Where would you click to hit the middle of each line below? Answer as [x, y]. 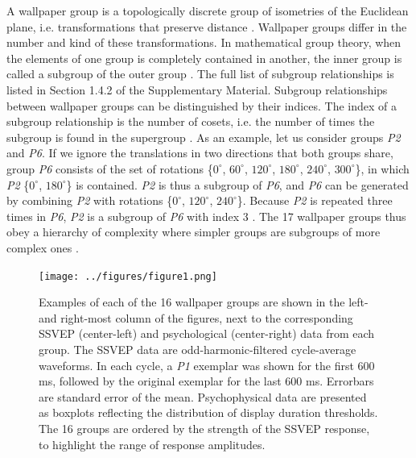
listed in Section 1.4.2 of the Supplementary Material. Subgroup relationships [197, 89]
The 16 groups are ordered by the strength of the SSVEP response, [204, 428]
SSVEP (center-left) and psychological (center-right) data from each [207, 333]
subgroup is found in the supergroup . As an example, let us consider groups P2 [204, 137]
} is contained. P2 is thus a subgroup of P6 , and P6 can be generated [237, 184]
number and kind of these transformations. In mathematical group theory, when [204, 42]
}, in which [382, 168]
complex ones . [43, 247]
